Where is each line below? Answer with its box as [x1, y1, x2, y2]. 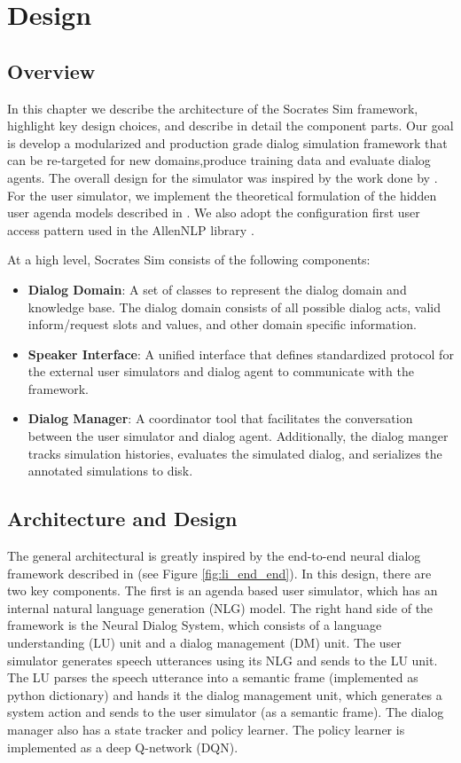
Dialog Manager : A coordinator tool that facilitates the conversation [27, 409, 413, 428]
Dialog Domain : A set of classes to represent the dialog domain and [27, 279, 407, 298]
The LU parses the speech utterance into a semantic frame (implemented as [7, 668, 418, 687]
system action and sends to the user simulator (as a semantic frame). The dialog [7, 703, 444, 721]
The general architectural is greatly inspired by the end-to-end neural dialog [7, 547, 421, 565]
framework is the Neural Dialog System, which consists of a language [7, 616, 382, 634]
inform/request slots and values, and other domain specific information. [27, 315, 417, 334]
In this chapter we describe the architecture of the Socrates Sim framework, [7, 98, 418, 117]
